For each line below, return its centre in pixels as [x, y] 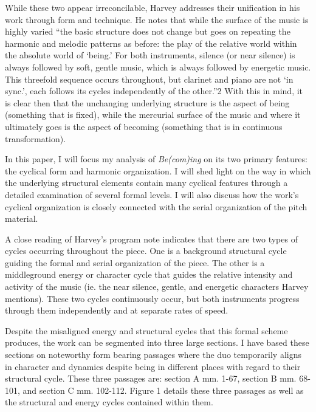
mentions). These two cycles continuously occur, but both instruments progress [152, 298]
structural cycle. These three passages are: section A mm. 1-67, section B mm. [151, 378]
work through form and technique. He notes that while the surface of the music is [157, 19]
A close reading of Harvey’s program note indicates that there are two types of [151, 239]
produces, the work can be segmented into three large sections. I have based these [157, 342]
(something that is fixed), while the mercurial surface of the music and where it [153, 115]
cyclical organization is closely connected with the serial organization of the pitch [156, 206]
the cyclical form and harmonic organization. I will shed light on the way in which [158, 170]
